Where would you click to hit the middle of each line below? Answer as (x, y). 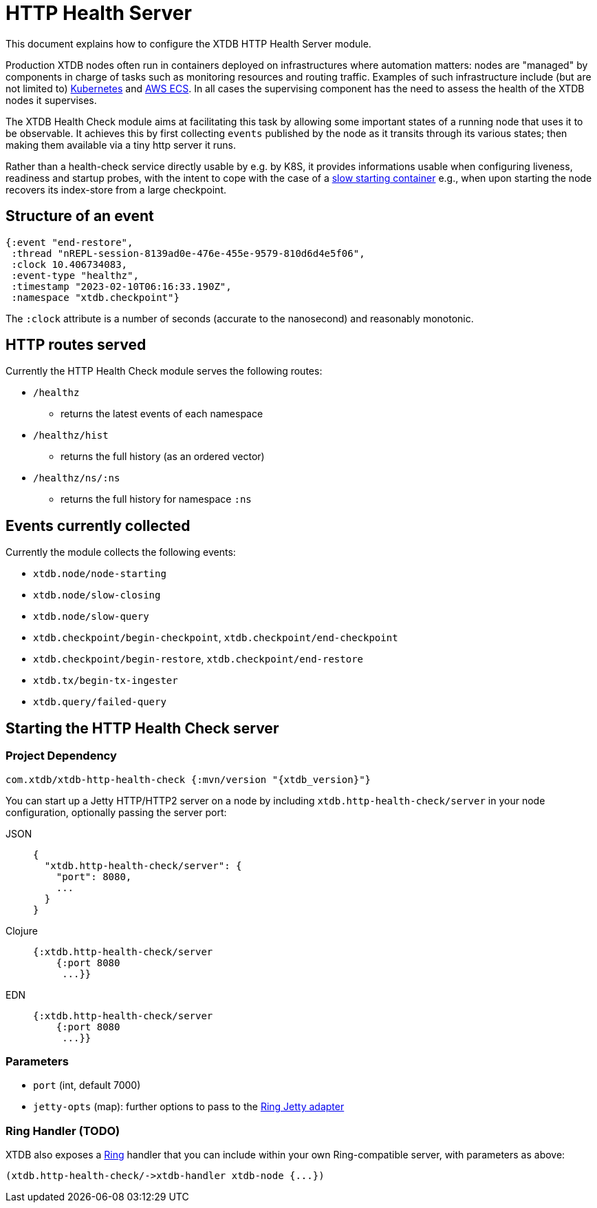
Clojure (22, 930)
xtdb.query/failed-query (100, 702)
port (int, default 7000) (87, 1085)
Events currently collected (98, 525)
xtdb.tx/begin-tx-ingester (106, 681)
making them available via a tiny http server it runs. (121, 145)
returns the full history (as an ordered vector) (163, 457)
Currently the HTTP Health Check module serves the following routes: (164, 371)
